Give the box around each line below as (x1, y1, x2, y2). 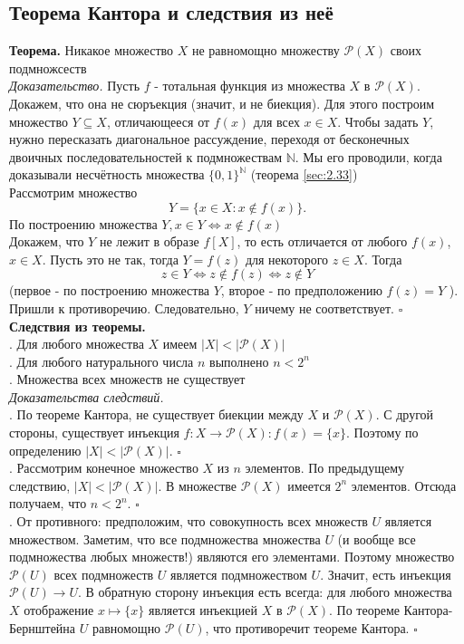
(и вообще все (337, 529, 416, 548)
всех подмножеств (53, 564, 154, 583)
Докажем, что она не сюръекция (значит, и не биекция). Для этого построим (9, 93, 435, 112)
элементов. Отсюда (351, 476, 457, 495)
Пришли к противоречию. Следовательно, (9, 298, 239, 317)
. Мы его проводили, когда (295, 147, 442, 166)
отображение (24, 601, 94, 620)
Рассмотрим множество (9, 182, 138, 201)
